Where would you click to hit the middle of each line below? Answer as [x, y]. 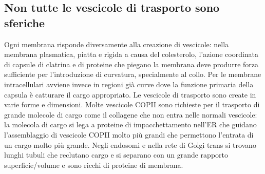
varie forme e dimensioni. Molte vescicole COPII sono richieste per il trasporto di [132, 104]
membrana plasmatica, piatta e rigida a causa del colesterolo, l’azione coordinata [131, 54]
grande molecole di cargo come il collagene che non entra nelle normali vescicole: [131, 114]
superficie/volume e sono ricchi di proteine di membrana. [94, 165]
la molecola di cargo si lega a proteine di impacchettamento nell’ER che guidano [130, 124]
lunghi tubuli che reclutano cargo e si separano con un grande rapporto [116, 155]
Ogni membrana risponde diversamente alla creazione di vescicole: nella [117, 44]
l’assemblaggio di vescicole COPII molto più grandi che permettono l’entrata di [129, 134]
